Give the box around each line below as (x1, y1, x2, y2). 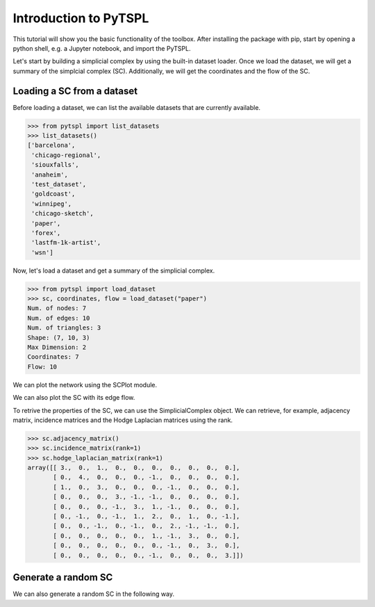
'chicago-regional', (31, 151, 101, 159)
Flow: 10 (27, 362, 58, 371)
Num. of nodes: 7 (27, 305, 87, 312)
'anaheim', (31, 170, 69, 179)
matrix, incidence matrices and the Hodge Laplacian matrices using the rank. (12, 416, 233, 424)
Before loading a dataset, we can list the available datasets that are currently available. (12, 103, 260, 111)
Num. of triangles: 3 (27, 324, 101, 332)
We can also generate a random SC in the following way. (12, 590, 175, 598)
